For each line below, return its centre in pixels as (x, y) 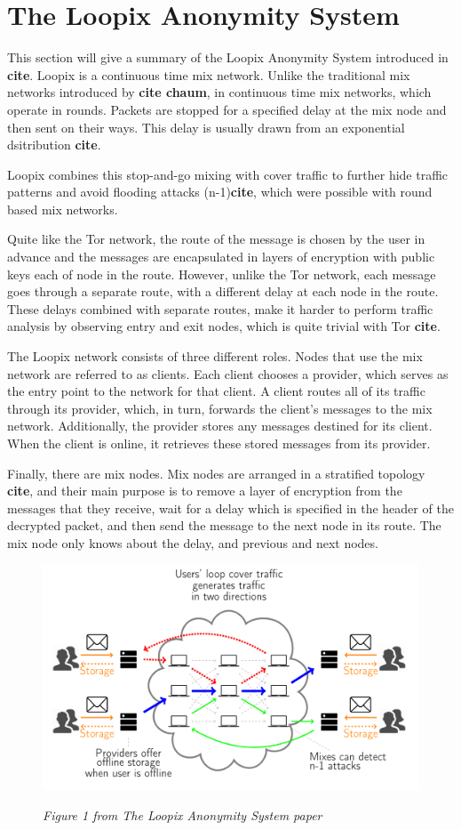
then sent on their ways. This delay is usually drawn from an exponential (206, 127)
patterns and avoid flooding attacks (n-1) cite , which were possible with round (220, 192)
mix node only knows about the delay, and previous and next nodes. (193, 542)
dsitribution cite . (54, 145)
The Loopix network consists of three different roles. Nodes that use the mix (215, 356)
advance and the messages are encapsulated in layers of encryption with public (221, 257)
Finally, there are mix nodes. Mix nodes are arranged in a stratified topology (216, 473)
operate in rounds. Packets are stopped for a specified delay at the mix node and (227, 109)
